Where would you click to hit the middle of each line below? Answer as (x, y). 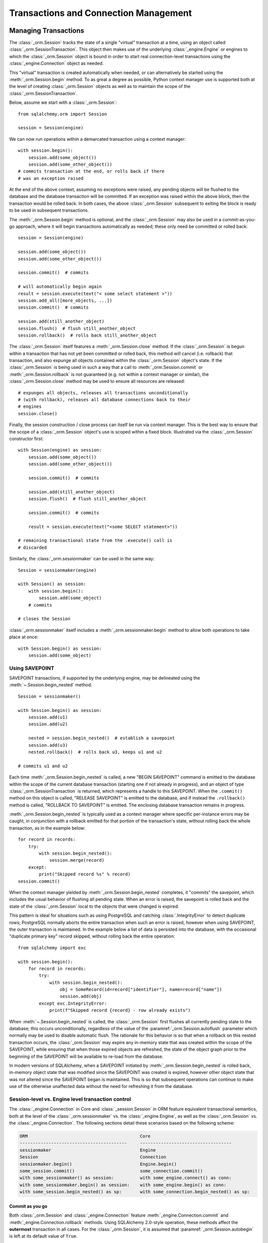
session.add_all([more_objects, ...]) (65, 300)
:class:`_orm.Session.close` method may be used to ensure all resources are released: (97, 381)
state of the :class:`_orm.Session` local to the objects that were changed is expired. (94, 906)
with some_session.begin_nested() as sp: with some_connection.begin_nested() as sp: (135, 1192)
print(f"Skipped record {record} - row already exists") (120, 1010)
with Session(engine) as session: (60, 450)
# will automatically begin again (60, 287)
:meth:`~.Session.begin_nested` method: (51, 685)
